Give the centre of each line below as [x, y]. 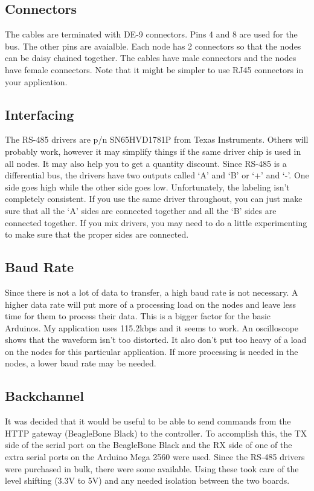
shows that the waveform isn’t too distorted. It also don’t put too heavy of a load [156, 340]
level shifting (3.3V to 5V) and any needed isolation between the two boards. [147, 480]
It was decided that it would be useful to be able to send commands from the [148, 421]
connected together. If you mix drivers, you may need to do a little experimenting [156, 222]
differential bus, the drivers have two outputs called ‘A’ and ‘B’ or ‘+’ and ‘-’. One [157, 175]
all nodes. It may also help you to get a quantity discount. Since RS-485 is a [146, 163]
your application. [36, 81]
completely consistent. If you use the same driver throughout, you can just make [154, 199]
